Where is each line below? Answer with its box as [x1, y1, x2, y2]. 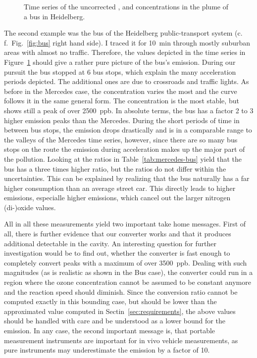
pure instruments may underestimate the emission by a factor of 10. [4, 345, 210, 355]
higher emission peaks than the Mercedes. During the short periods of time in [4, 115, 240, 125]
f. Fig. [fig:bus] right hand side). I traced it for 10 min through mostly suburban [4, 37, 251, 47]
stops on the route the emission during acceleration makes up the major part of [4, 144, 245, 154]
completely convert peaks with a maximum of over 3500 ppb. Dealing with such [4, 257, 247, 268]
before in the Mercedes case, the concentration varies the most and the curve [4, 86, 237, 96]
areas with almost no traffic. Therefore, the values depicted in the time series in [4, 47, 246, 57]
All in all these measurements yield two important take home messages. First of [4, 219, 246, 229]
